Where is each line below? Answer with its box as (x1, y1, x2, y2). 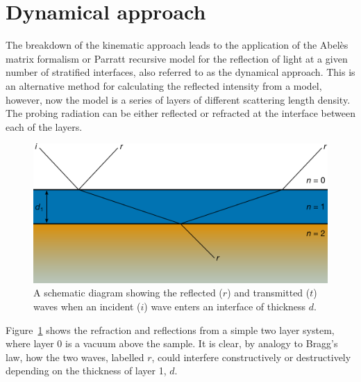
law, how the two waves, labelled (6, 349, 144, 364)
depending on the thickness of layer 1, (6, 363, 167, 378)
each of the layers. (6, 119, 83, 134)
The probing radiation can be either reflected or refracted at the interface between (6, 106, 355, 120)
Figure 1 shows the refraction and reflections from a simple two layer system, (6, 322, 335, 337)
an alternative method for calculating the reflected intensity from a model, (6, 78, 322, 93)
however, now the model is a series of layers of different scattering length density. (6, 92, 351, 106)
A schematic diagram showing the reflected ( (33, 285, 223, 300)
